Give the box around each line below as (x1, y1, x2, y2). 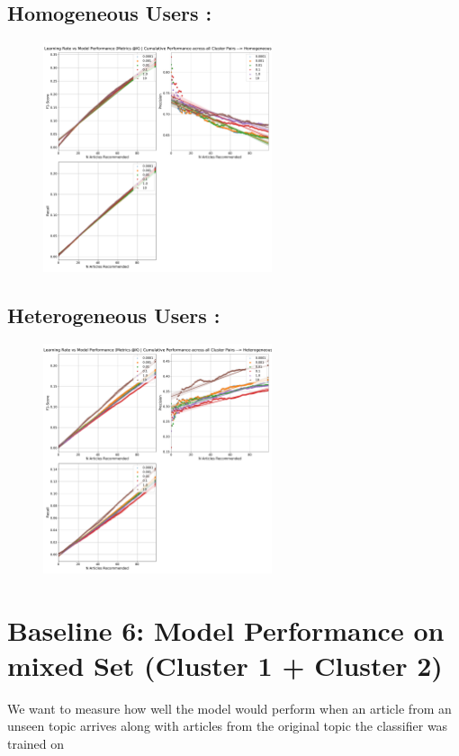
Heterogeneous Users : (7, 301, 220, 328)
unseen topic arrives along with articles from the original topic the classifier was (7, 716, 448, 735)
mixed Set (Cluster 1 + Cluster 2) (7, 646, 443, 683)
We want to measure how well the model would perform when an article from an (7, 698, 452, 717)
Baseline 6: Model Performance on (7, 611, 445, 648)
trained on (7, 733, 65, 752)
